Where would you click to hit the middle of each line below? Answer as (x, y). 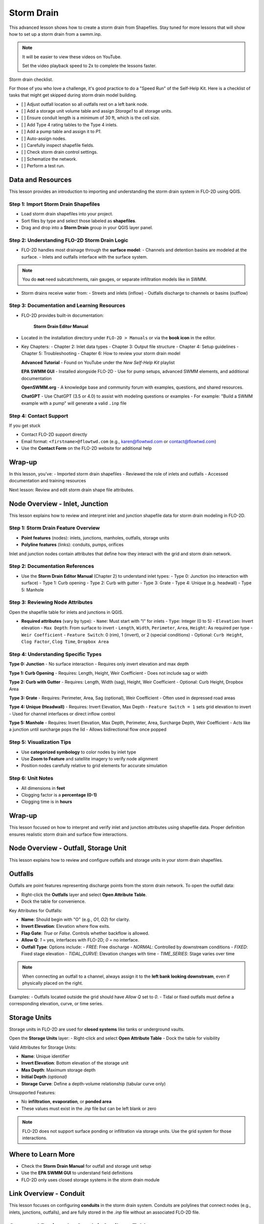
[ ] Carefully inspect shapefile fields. (58, 145)
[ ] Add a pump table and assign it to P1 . (61, 132)
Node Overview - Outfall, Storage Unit (68, 848)
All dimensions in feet (43, 788)
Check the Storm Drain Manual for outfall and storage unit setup (86, 1166)
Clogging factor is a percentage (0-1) (59, 795)
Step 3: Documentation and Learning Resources (67, 306)
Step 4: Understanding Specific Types (55, 654)
